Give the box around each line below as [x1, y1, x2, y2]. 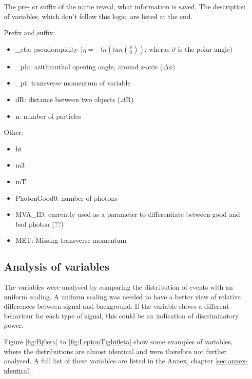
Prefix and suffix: [4, 27, 55, 38]
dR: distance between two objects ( [15, 94, 120, 104]
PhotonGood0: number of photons [15, 192, 117, 203]
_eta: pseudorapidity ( [15, 43, 83, 54]
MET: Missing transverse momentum [15, 235, 127, 245]
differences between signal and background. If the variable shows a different [4, 301, 229, 311]
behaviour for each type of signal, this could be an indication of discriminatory [4, 310, 239, 320]
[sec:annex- [215, 356, 248, 366]
